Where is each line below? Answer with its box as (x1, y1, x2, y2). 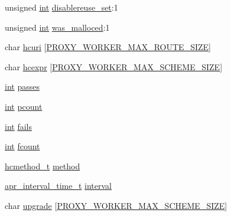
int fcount (5, 140, 40, 152)
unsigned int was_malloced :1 (5, 21, 110, 33)
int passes (5, 80, 40, 93)
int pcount (5, 100, 43, 112)
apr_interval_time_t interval (5, 179, 112, 192)
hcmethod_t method (5, 159, 80, 172)
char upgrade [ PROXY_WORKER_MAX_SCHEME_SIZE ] (5, 199, 227, 211)
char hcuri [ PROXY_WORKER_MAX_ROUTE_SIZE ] (5, 41, 211, 53)
